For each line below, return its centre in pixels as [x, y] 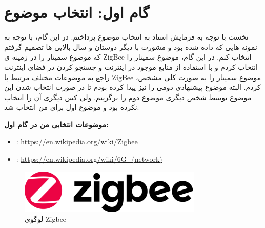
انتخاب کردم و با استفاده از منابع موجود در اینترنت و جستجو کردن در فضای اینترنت [131, 66]
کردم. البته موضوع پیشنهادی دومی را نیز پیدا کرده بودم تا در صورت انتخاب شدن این [132, 87]
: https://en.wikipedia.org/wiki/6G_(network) [89, 159]
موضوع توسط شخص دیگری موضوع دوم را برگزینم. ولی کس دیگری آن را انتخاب [128, 97]
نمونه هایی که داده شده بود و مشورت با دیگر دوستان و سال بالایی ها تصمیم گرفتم [131, 46]
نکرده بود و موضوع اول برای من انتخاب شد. [72, 107]
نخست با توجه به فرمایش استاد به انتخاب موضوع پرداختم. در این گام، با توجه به [126, 37]
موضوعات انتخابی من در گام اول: [56, 124]
